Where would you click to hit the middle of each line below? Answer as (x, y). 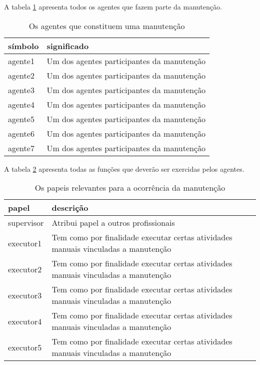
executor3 (25, 295)
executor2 (25, 269)
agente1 (21, 61)
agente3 (21, 90)
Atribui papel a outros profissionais (113, 223)
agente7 (21, 148)
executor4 (25, 321)
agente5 (21, 119)
